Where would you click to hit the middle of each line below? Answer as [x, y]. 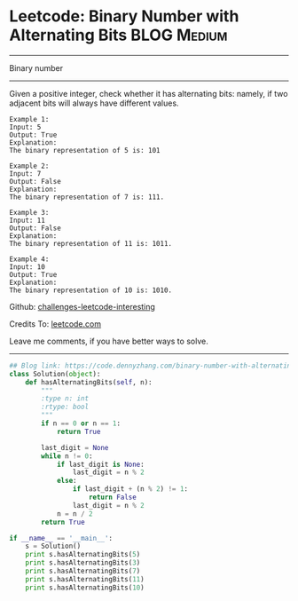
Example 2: [29, 166]
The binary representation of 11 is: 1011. [91, 243]
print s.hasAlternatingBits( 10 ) [85, 588]
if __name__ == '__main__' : [61, 538]
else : [67, 481]
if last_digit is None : [100, 464]
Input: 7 [25, 174]
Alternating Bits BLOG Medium [118, 35]
